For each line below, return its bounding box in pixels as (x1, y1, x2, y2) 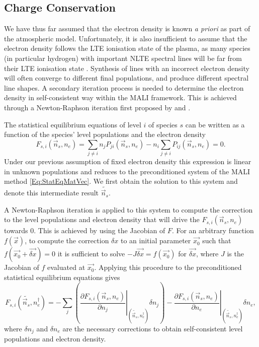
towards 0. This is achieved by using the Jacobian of (4, 225, 165, 236)
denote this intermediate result (4, 187, 99, 198)
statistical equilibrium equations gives (4, 271, 120, 282)
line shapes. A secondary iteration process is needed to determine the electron (4, 82, 244, 93)
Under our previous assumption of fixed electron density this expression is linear (4, 156, 251, 167)
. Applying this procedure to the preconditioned (94, 262, 242, 272)
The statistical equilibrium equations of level (4, 119, 141, 129)
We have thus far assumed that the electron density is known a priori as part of (4, 23, 250, 34)
